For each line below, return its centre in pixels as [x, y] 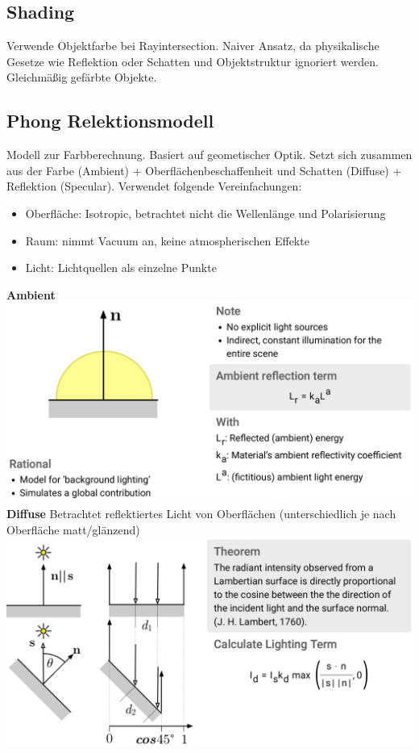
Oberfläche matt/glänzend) [73, 529]
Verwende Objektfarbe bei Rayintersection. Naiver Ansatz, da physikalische [193, 46]
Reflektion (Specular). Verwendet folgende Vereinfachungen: [154, 186]
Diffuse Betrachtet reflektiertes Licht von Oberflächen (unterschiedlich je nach [201, 514]
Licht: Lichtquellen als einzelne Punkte [121, 268]
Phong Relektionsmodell [110, 121]
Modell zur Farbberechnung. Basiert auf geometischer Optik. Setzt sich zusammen [209, 155]
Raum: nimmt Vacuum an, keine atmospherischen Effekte [167, 240]
